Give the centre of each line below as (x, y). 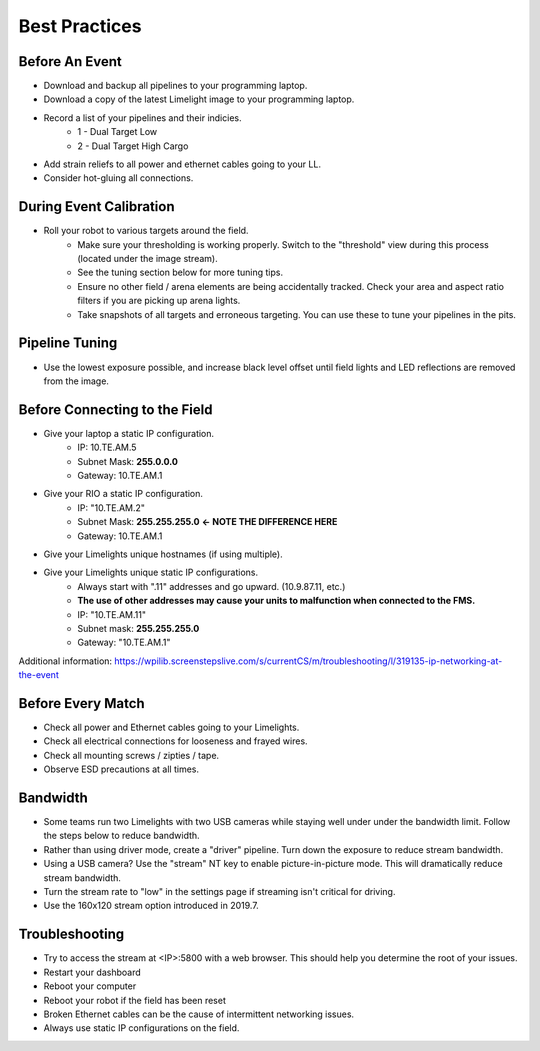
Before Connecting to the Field (115, 409)
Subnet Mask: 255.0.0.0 (128, 461)
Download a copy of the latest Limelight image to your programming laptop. (199, 99)
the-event (38, 675)
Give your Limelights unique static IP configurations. (151, 572)
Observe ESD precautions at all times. (121, 769)
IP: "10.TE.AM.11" (112, 614)
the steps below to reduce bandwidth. (121, 836)
